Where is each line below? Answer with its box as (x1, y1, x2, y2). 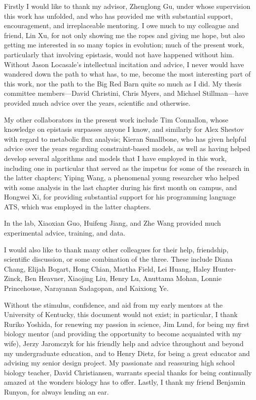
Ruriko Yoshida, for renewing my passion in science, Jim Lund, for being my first (4, 319, 250, 329)
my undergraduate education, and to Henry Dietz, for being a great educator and (4, 348, 250, 358)
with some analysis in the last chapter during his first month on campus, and (4, 182, 237, 192)
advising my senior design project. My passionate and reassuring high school (4, 358, 235, 368)
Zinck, (4, 273, 23, 283)
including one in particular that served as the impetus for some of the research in (4, 162, 250, 173)
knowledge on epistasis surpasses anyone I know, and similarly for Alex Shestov (4, 124, 244, 134)
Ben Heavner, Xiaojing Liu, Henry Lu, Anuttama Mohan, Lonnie (24, 273, 222, 283)
